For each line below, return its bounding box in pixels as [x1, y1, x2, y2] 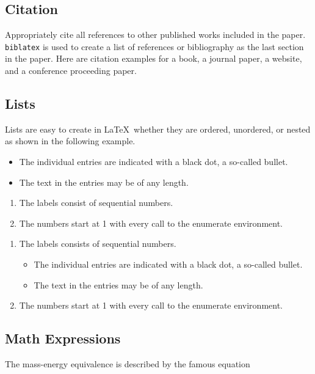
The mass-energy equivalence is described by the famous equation [5, 357, 250, 370]
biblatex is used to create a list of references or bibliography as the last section [5, 40, 304, 53]
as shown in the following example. [5, 134, 136, 147]
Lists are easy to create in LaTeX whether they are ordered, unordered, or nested [5, 122, 311, 135]
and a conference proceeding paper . [5, 64, 137, 77]
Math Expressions [5, 329, 121, 348]
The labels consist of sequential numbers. [19, 196, 173, 209]
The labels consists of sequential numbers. [19, 237, 176, 250]
